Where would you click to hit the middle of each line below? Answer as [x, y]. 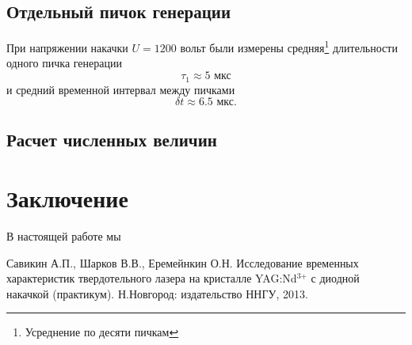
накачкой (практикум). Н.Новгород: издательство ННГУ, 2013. [157, 293]
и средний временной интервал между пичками [121, 89]
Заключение [67, 198]
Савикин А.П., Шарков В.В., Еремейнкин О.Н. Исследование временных [183, 262]
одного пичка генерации [64, 63]
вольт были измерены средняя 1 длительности [289, 46]
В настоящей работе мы [64, 236]
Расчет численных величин [112, 140]
